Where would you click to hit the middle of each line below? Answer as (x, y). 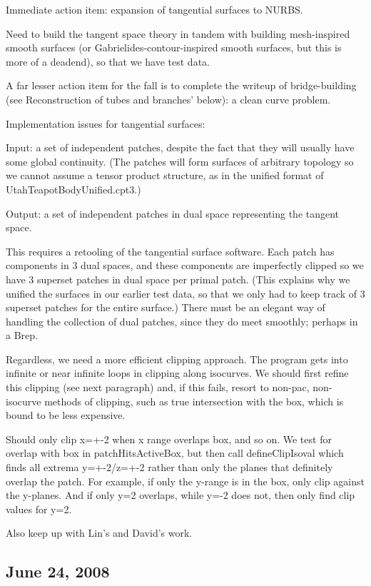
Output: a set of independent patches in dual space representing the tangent (173, 213)
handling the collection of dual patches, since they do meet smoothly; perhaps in (182, 321)
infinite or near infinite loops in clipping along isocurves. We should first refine (177, 373)
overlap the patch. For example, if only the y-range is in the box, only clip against (185, 481)
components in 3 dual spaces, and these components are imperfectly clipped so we (185, 265)
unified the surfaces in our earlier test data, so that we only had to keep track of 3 (185, 293)
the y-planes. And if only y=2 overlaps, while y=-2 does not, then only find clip (181, 495)
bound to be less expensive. (66, 415)
